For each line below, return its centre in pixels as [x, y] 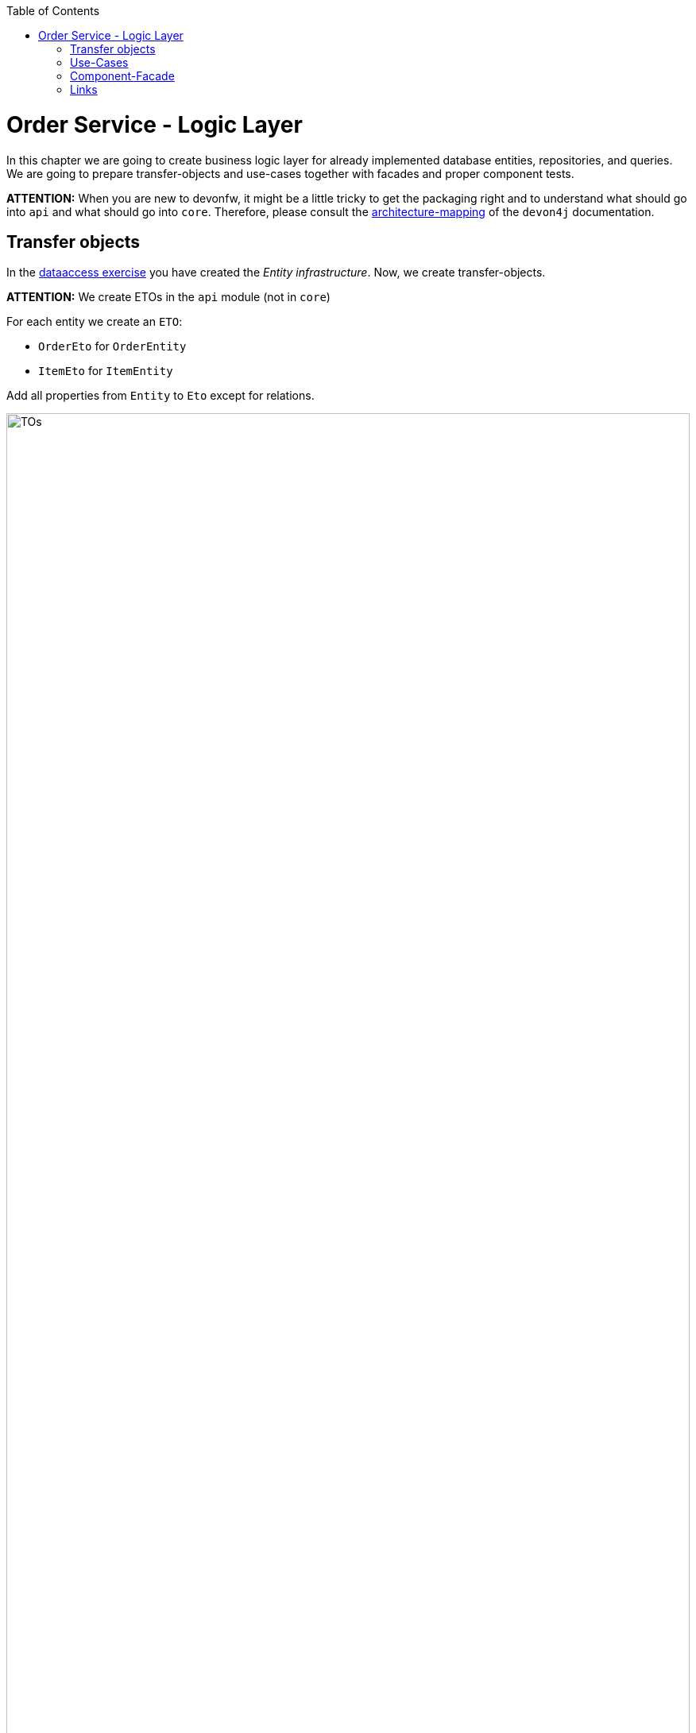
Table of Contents [53, 11]
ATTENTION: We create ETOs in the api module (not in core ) [168, 297]
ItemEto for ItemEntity [106, 371]
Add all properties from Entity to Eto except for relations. [160, 396]
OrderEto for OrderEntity [112, 346]
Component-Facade [122, 76]
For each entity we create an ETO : [95, 322]
